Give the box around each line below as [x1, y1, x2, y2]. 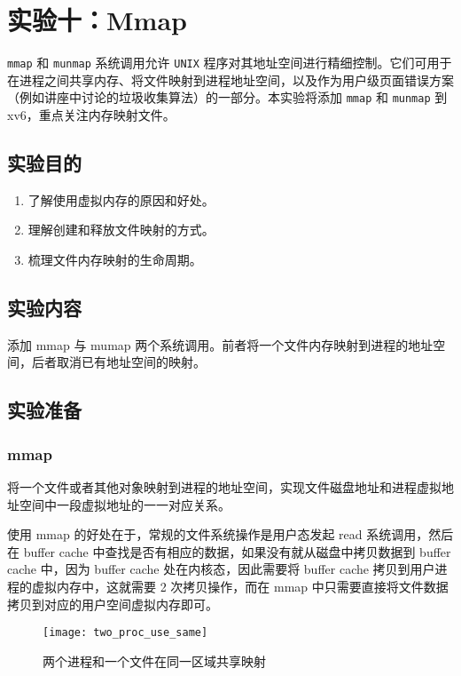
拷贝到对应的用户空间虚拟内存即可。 [7, 594, 218, 613]
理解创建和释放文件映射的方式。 [27, 220, 215, 239]
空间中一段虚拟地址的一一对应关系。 [19, 495, 230, 513]
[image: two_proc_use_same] [43, 626, 208, 640]
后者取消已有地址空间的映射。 [31, 353, 206, 371]
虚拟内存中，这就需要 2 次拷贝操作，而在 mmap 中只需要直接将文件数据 [31, 577, 449, 595]
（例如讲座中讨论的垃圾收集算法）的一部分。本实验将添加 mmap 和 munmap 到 [7, 88, 448, 107]
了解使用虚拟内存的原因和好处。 [27, 190, 215, 209]
